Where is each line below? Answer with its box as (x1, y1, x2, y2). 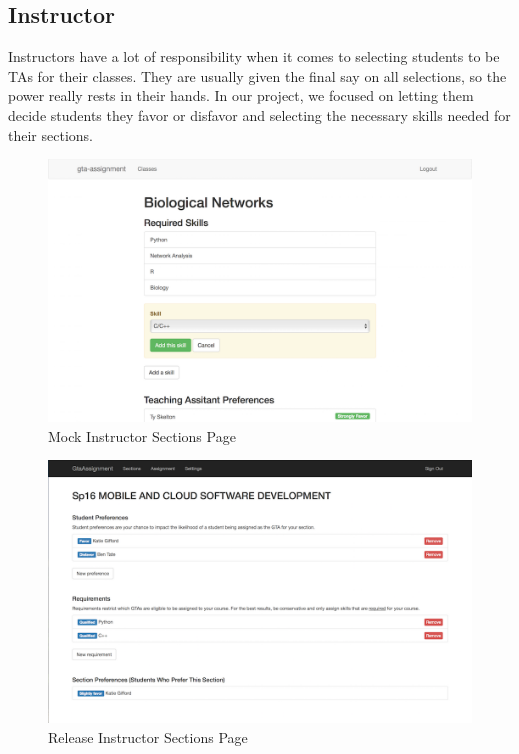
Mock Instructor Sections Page (48, 425, 236, 446)
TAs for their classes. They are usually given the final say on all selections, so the (8, 65, 507, 86)
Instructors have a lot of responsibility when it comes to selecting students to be (8, 46, 500, 67)
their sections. (8, 124, 93, 145)
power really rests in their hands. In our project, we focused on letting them (8, 85, 474, 106)
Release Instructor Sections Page (48, 726, 248, 747)
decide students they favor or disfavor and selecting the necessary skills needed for (8, 104, 511, 125)
